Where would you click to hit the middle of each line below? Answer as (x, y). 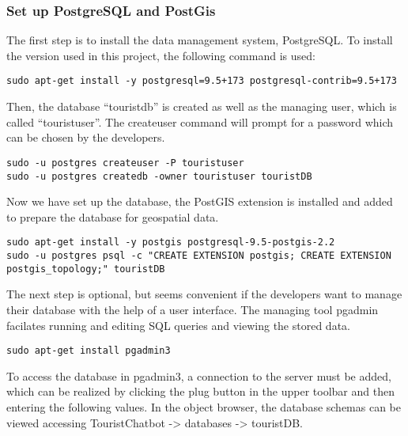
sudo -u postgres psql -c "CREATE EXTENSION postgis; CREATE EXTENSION (199, 256)
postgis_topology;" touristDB (86, 269)
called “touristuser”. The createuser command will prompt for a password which (200, 121)
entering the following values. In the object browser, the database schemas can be (204, 406)
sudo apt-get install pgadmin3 (89, 351)
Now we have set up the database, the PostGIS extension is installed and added (200, 201)
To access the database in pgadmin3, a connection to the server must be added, (199, 375)
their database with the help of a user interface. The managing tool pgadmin (193, 309)
